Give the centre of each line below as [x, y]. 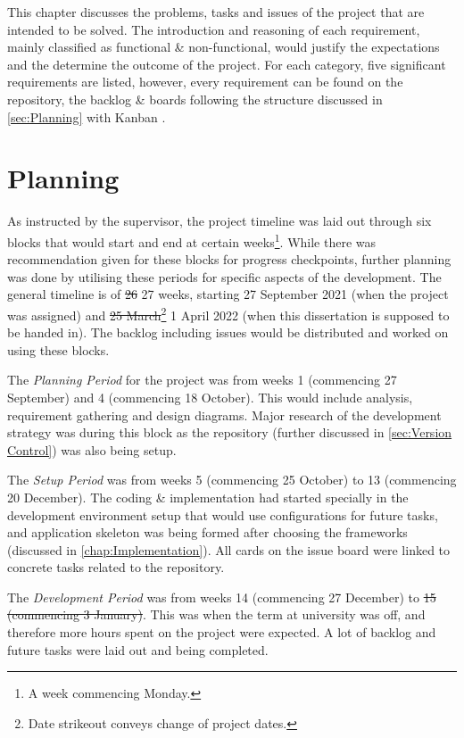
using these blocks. [58, 349]
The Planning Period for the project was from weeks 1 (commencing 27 [202, 380]
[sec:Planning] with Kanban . [87, 116]
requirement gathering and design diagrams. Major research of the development [224, 415]
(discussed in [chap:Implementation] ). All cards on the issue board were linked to [229, 549]
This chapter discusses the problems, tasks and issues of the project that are [216, 12]
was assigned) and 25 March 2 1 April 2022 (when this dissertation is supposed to [228, 313]
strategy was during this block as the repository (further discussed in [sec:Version [230, 432]
